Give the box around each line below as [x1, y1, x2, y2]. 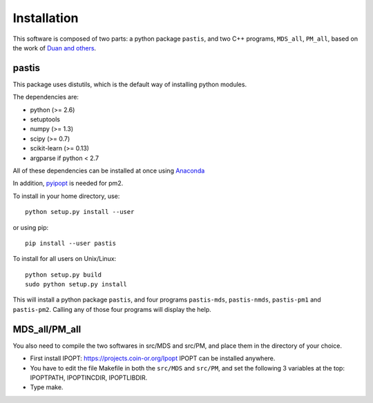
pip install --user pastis [25, 239, 117, 247]
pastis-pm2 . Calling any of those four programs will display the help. [12, 305, 212, 313]
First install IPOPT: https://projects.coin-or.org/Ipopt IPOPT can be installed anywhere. [30, 354, 276, 362]
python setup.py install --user [25, 208, 135, 216]
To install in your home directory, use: [12, 192, 120, 200]
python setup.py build [25, 271, 102, 279]
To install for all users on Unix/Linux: [12, 255, 117, 263]
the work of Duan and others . [12, 43, 97, 52]
